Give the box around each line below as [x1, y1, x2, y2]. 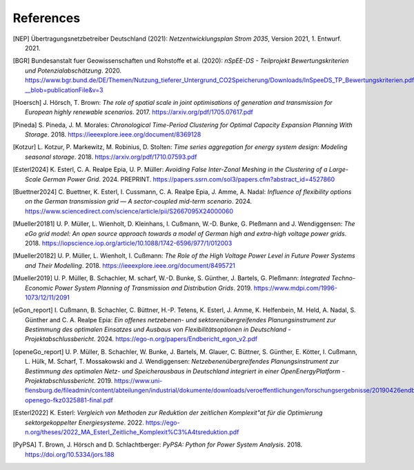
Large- [328, 166, 348, 174]
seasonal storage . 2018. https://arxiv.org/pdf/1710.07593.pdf [25, 153, 197, 161]
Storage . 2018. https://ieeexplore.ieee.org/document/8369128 [25, 130, 201, 139]
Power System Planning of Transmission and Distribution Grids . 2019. [55, 284, 253, 292]
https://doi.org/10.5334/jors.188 [25, 450, 115, 458]
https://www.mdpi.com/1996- [253, 284, 338, 292]
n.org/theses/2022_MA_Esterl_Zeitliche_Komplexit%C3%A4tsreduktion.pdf [25, 428, 239, 436]
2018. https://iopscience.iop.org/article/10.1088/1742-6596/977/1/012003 [25, 239, 233, 247]
